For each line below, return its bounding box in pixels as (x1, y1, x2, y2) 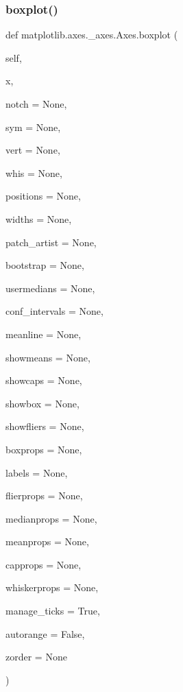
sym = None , (5, 119, 61, 134)
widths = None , (5, 211, 72, 226)
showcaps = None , (5, 373, 82, 387)
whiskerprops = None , (5, 580, 99, 595)
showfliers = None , (5, 419, 84, 433)
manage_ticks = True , (5, 604, 100, 618)
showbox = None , (5, 396, 80, 410)
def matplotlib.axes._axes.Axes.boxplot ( (5, 27, 178, 42)
